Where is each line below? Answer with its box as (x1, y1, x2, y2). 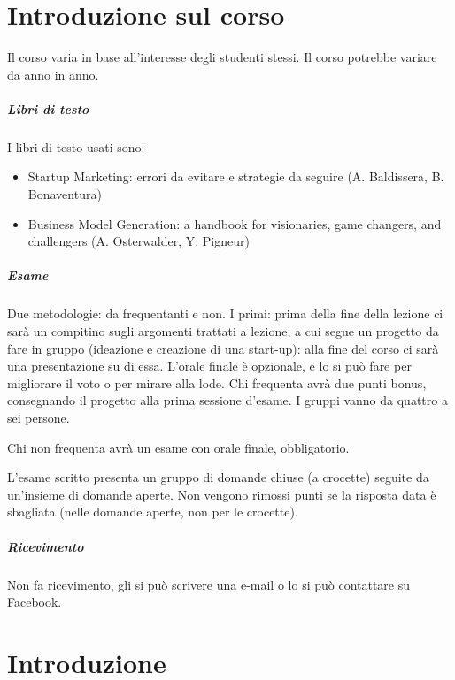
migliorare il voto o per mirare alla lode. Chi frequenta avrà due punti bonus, (7, 373, 427, 392)
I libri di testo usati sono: (7, 137, 145, 156)
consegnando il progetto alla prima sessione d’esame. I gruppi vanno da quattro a (7, 391, 448, 409)
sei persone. (7, 408, 70, 426)
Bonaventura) (27, 185, 102, 203)
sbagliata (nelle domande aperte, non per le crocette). (7, 502, 298, 521)
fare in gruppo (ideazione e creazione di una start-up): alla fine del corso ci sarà (7, 339, 439, 357)
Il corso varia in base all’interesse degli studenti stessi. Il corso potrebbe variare (7, 48, 437, 66)
